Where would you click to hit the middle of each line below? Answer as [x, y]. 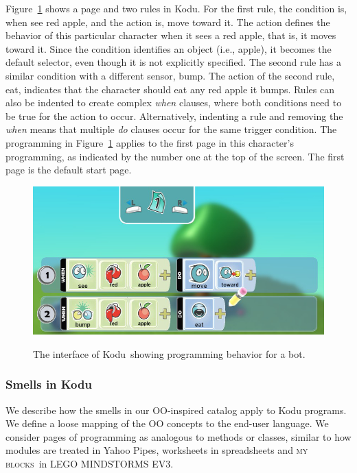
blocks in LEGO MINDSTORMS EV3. [90, 463]
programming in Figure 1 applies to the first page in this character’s [150, 142]
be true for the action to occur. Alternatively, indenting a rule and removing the [174, 116]
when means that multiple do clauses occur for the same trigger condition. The [171, 129]
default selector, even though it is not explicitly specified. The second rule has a [173, 62]
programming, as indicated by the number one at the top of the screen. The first [175, 156]
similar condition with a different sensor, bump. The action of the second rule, [170, 75]
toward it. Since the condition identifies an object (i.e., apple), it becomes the [169, 48]
